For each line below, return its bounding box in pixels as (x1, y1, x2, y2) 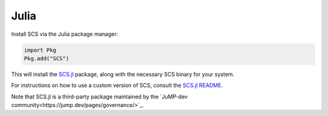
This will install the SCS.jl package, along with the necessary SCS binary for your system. (11, 70, 235, 78)
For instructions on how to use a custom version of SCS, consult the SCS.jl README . (11, 82, 223, 89)
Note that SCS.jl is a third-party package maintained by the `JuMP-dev (11, 93, 188, 100)
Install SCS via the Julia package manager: (11, 30, 118, 38)
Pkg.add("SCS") (24, 55, 69, 62)
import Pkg (24, 46, 56, 53)
